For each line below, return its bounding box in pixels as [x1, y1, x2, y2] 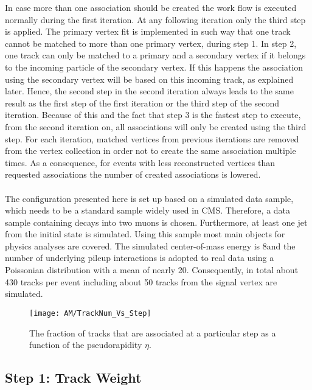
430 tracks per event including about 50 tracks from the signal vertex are [5, 275, 277, 288]
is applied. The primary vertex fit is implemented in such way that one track [5, 25, 291, 38]
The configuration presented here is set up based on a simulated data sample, [5, 192, 294, 204]
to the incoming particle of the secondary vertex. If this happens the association [5, 60, 303, 73]
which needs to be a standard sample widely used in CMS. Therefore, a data [5, 204, 291, 217]
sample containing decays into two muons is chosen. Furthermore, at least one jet [5, 215, 308, 228]
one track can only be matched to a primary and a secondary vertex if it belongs [5, 49, 306, 61]
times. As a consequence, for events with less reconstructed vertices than [5, 156, 276, 169]
